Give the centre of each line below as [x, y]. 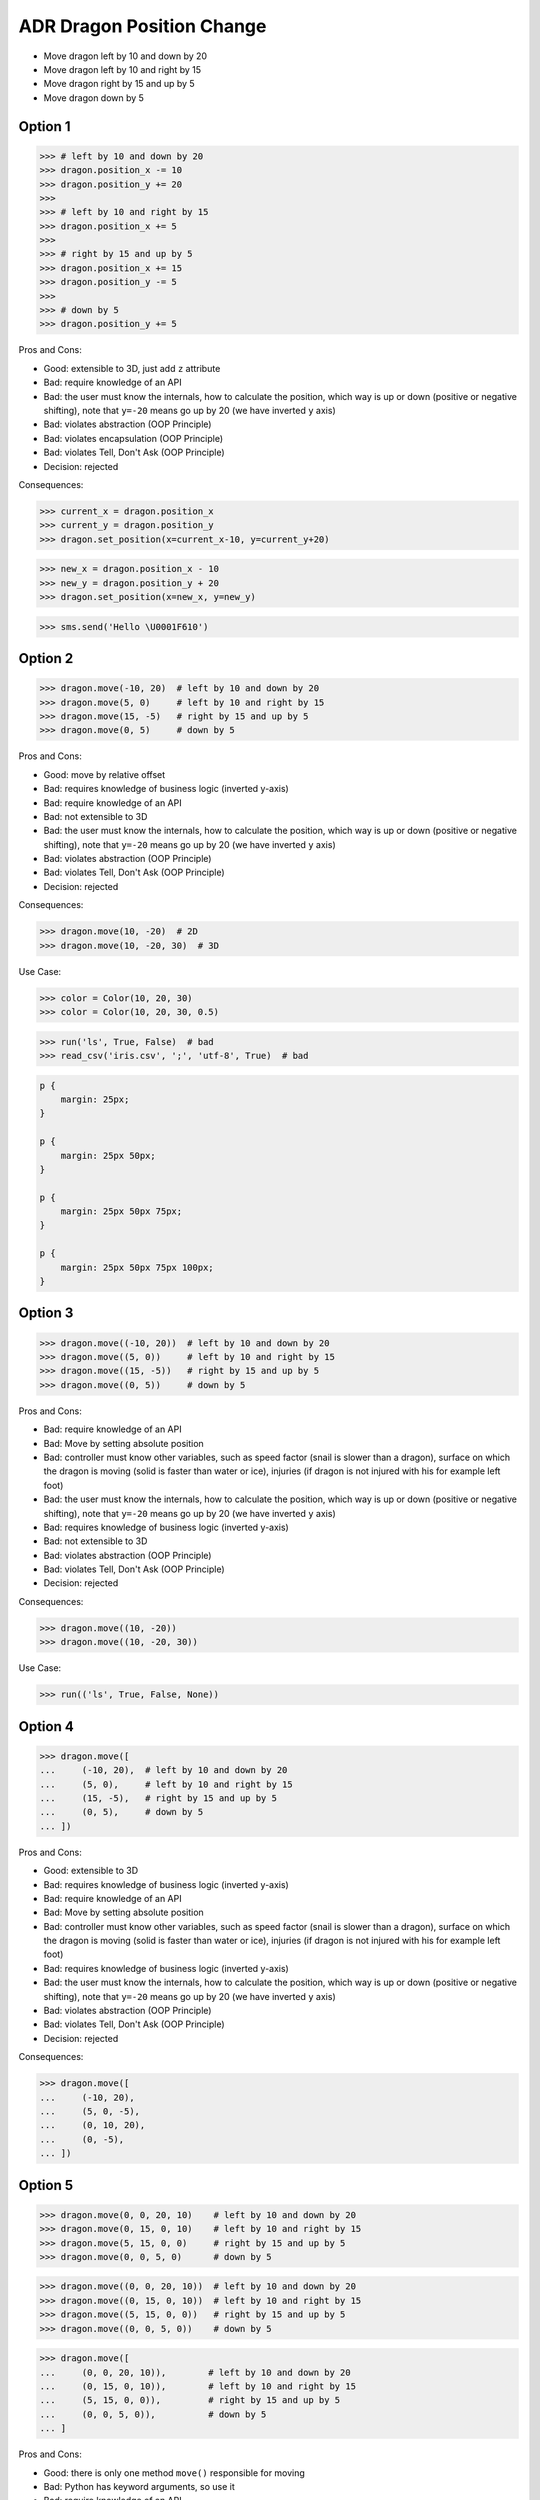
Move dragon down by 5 [94, 97]
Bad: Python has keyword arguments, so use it [139, 2486]
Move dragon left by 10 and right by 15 [122, 69]
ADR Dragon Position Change [142, 26]
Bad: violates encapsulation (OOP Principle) [133, 438]
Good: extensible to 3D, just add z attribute [132, 368]
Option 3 [46, 1313]
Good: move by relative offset [104, 774]
